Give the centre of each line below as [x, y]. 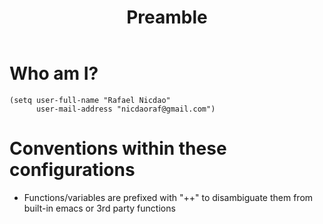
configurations [72, 170]
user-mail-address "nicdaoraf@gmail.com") [125, 109]
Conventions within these [118, 148]
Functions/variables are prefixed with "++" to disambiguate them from [168, 197]
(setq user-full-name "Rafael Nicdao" [90, 100]
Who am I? [54, 73]
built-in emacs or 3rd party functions [99, 208]
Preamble [167, 17]
